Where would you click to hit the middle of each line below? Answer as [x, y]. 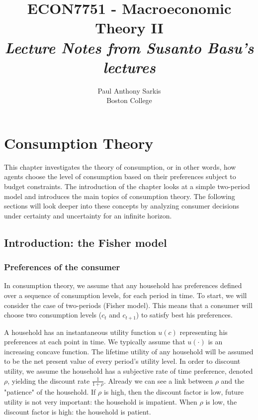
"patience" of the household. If [50, 392]
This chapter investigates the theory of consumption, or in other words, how [120, 166]
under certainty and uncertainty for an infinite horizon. [88, 215]
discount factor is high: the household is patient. [78, 411]
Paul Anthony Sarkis [129, 90]
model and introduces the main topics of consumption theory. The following [120, 196]
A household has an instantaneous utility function [80, 332]
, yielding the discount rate [49, 380]
